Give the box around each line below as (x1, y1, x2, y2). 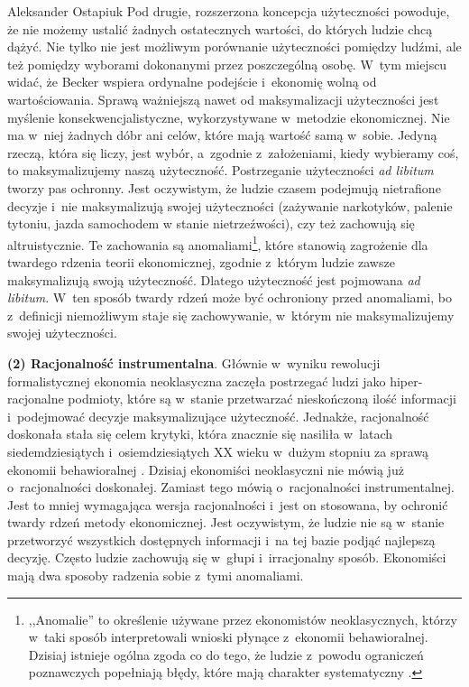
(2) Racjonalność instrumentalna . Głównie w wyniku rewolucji (7, 353, 381, 372)
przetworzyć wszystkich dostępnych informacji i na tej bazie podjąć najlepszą (7, 530, 436, 549)
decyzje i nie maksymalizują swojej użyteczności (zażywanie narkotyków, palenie (7, 196, 453, 215)
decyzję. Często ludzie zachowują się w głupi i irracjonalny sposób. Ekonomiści (7, 548, 446, 567)
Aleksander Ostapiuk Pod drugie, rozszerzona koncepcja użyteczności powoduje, (7, 2, 450, 20)
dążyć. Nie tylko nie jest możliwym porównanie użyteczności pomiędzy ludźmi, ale (7, 37, 462, 56)
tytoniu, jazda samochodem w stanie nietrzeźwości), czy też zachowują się (7, 214, 415, 233)
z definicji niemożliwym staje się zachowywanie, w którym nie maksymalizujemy (7, 305, 455, 324)
